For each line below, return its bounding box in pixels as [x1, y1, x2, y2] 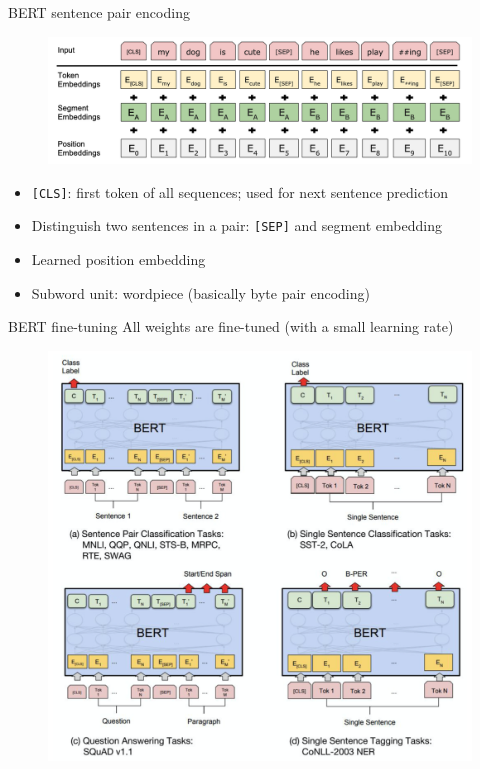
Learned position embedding [31, 249, 206, 270]
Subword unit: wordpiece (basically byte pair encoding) [31, 282, 370, 303]
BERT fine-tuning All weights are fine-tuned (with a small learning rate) [8, 316, 454, 337]
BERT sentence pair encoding [8, 2, 190, 22]
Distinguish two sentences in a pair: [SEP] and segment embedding [31, 215, 442, 236]
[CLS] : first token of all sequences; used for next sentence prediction [31, 181, 449, 202]
